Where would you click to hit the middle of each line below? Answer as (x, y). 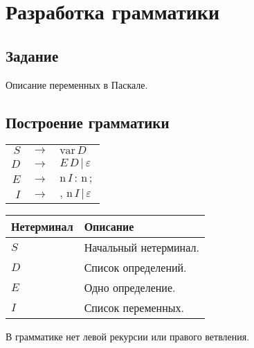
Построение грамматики (88, 122)
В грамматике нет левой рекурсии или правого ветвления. (128, 337)
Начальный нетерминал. (142, 247)
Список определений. (135, 268)
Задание (32, 55)
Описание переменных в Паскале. (77, 84)
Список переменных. (134, 308)
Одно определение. (130, 288)
